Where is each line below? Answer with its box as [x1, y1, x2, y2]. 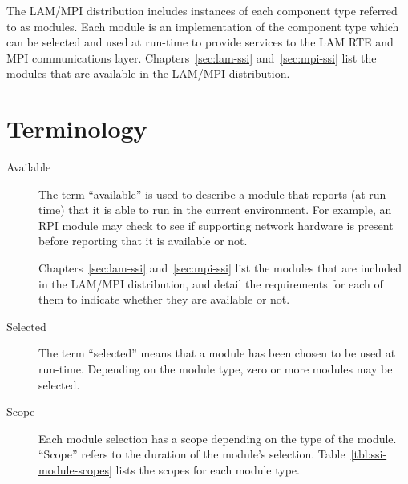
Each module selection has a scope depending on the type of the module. [38, 430, 397, 446]
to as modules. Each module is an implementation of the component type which [6, 18, 399, 34]
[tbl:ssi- [350, 446, 387, 462]
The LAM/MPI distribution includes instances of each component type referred [6, 2, 398, 18]
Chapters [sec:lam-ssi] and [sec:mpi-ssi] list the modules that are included [38, 260, 402, 276]
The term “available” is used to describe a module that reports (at [38, 185, 366, 202]
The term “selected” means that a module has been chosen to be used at [38, 345, 396, 361]
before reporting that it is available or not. [38, 232, 248, 249]
